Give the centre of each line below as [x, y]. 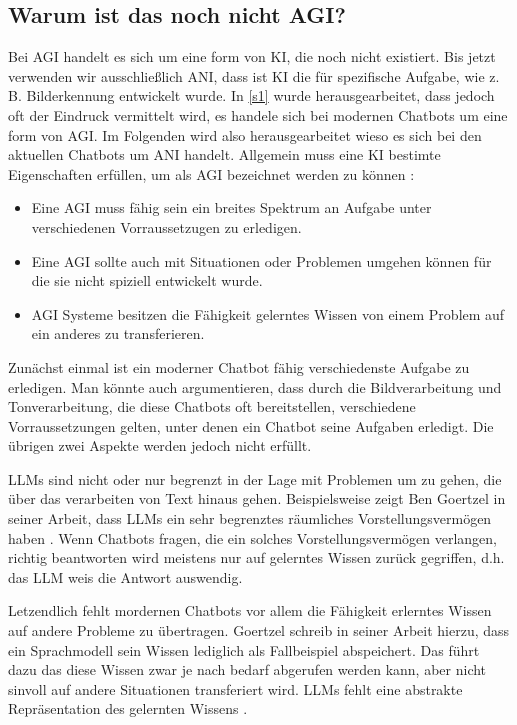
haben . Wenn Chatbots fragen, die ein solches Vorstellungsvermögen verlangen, [253, 537]
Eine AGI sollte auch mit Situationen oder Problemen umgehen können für [261, 260]
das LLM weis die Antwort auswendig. [125, 576]
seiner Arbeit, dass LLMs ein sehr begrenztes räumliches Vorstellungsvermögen [250, 518]
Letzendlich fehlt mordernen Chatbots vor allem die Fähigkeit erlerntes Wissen [250, 610]
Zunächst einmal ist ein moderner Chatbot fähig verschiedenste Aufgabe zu [239, 366]
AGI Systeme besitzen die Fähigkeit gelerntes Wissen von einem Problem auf [268, 313]
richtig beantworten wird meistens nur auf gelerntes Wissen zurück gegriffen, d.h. [256, 557]
